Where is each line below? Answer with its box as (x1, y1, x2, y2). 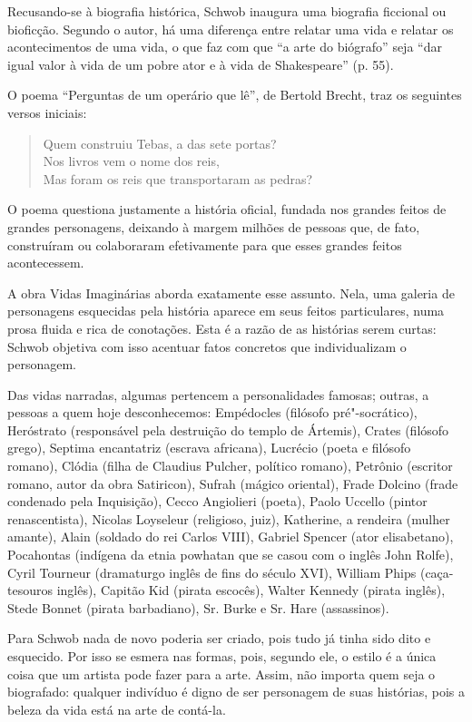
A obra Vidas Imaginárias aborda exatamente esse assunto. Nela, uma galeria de (7, 283, 455, 302)
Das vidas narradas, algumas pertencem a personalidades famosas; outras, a (7, 385, 429, 404)
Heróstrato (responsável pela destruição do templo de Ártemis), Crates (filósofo (7, 420, 449, 439)
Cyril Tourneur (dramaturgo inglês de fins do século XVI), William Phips (7, 562, 417, 581)
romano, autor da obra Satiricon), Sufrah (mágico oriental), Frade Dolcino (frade (7, 473, 458, 493)
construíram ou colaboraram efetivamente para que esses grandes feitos (7, 235, 402, 254)
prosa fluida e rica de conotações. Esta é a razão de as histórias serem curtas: (7, 318, 437, 337)
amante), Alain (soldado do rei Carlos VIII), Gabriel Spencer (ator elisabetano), (7, 527, 454, 546)
